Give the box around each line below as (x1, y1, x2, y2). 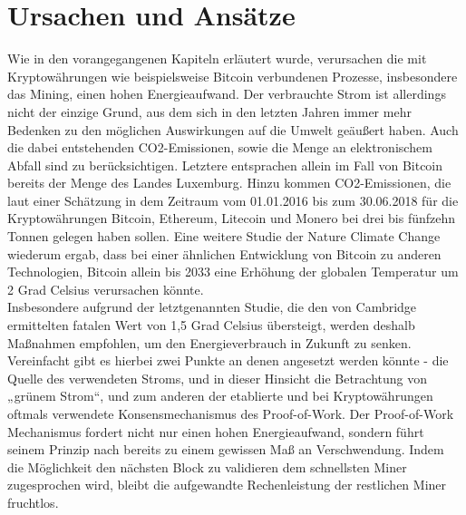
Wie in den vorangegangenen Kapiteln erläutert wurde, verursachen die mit (7, 49, 427, 68)
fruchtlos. (7, 492, 59, 511)
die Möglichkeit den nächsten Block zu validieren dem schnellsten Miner (7, 457, 407, 476)
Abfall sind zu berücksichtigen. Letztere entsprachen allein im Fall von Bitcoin (7, 155, 443, 174)
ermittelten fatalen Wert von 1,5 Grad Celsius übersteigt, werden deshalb (7, 316, 415, 335)
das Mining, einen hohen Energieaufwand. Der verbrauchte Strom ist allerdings (7, 84, 446, 103)
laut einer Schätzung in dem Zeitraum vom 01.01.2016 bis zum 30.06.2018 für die (7, 190, 459, 209)
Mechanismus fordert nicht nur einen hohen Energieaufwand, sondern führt (7, 422, 424, 441)
